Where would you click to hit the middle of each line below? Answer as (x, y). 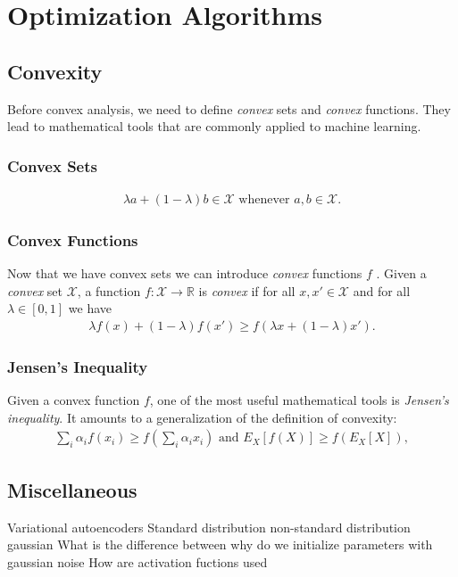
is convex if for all (247, 290)
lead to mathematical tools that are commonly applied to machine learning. (214, 126)
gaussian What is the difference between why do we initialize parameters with (220, 544)
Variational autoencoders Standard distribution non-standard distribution (209, 527)
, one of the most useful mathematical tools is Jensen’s (299, 400)
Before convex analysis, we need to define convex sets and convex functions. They (229, 108)
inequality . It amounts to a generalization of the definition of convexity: (202, 417)
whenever (264, 200)
